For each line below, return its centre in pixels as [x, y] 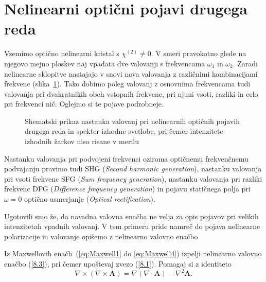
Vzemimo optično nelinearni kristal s [62, 53]
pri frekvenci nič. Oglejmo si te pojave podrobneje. [84, 104]
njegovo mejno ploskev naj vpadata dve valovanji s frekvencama [105, 63]
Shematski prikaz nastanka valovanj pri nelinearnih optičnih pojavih [132, 121]
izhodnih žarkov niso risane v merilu [82, 141]
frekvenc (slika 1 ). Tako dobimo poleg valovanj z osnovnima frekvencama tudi [127, 84]
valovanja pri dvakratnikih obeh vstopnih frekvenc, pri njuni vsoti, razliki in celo [131, 93]
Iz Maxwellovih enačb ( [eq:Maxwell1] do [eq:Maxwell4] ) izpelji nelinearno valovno [133, 253]
